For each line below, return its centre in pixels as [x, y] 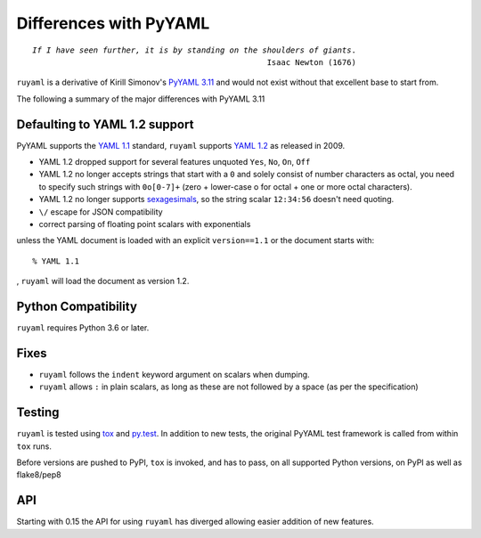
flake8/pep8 [39, 475]
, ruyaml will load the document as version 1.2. [103, 281]
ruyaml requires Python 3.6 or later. [83, 328]
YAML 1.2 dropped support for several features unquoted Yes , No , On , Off [175, 162]
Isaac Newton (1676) [311, 62]
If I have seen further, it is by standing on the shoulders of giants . [194, 50]
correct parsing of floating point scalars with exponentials [145, 224]
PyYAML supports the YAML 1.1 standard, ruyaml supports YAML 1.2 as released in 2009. [181, 145]
